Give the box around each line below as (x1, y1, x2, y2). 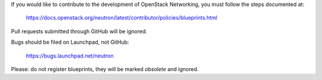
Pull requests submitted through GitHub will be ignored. (11, 27, 147, 35)
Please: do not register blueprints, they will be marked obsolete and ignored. (11, 65, 199, 72)
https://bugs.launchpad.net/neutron (26, 52, 114, 59)
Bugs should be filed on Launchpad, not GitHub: (11, 39, 129, 46)
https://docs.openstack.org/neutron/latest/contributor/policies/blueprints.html (26, 14, 218, 21)
